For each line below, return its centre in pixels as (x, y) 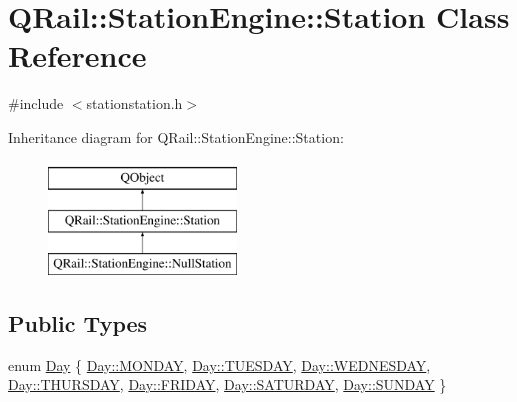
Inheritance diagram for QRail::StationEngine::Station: (176, 136)
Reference (77, 55)
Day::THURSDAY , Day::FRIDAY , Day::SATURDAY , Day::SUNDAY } (227, 384)
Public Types (78, 322)
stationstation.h (134, 103)
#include (36, 103)
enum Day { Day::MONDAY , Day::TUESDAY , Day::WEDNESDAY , (219, 364)
